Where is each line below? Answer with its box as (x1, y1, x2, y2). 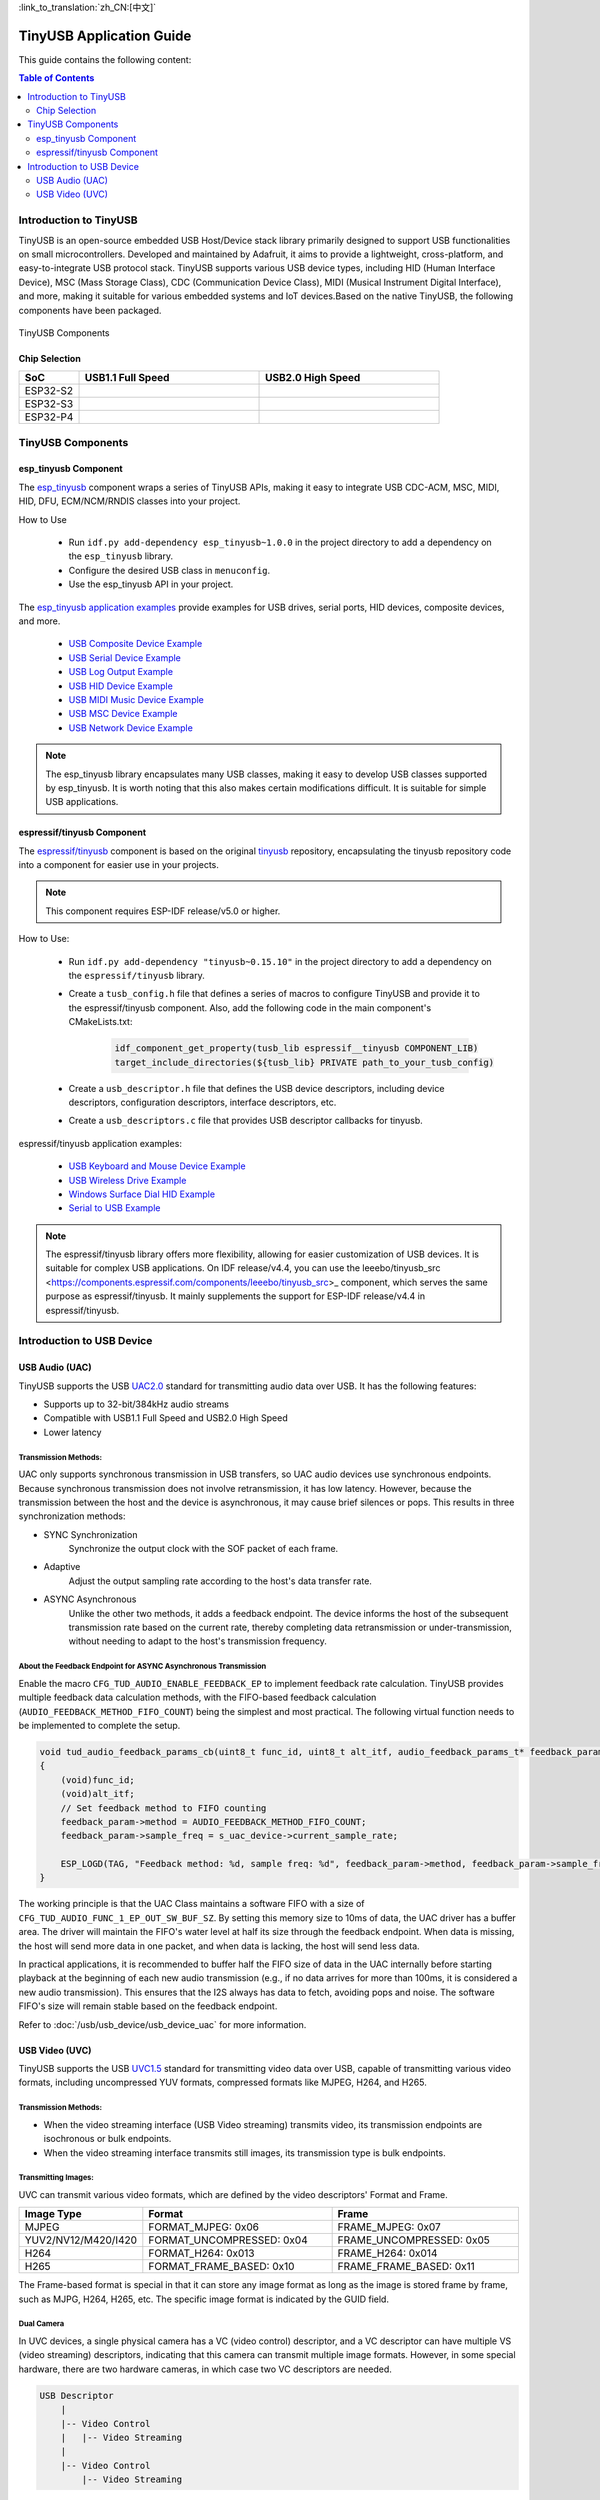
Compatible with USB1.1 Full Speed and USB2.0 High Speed (43, 1412, 289, 1424)
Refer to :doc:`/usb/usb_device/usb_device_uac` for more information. (18, 2018, 307, 2030)
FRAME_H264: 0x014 (337, 2246, 438, 2260)
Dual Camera (18, 2319, 65, 2329)
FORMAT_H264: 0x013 (148, 2246, 255, 2260)
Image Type (24, 2207, 82, 2221)
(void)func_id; (60, 1774, 135, 1785)
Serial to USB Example (68, 1202, 161, 1214)
